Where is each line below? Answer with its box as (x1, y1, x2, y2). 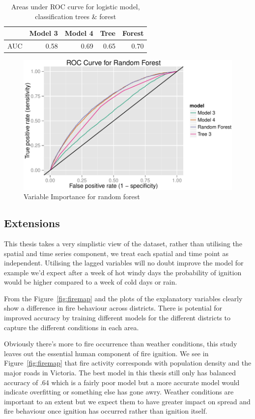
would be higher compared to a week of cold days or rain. (4, 277, 177, 287)
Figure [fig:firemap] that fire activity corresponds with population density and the (4, 358, 252, 368)
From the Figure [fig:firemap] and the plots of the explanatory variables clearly (4, 293, 243, 303)
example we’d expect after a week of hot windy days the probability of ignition (4, 267, 242, 277)
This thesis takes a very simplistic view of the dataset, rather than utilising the (4, 238, 242, 248)
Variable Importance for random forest (24, 191, 140, 202)
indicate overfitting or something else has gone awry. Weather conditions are (4, 387, 234, 397)
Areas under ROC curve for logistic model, (11, 1, 140, 11)
